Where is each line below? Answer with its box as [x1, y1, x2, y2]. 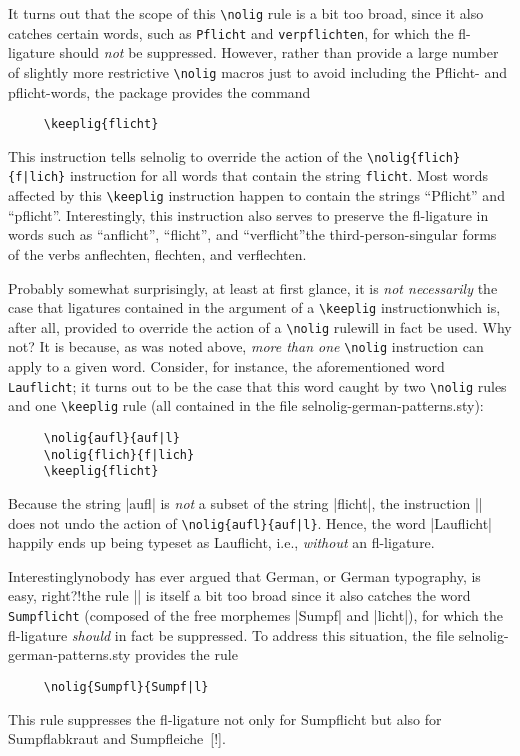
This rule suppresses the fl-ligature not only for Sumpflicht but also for [8, 708, 442, 729]
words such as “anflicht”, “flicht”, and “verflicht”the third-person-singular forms [8, 224, 497, 245]
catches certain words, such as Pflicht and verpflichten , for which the [8, 22, 454, 43]
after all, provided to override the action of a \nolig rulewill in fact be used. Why [8, 316, 512, 337]
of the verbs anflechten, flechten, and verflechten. [8, 243, 307, 264]
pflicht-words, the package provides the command [8, 81, 311, 102]
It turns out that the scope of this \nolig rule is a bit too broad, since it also [8, 3, 484, 23]
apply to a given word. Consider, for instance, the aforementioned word [8, 356, 445, 377]
